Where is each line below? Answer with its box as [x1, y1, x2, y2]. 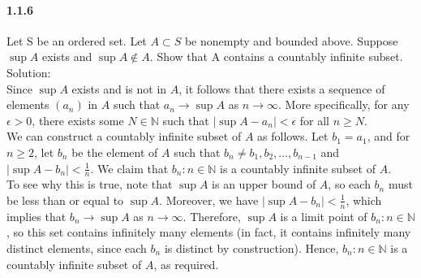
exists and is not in [71, 80, 167, 97]
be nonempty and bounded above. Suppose [184, 32, 398, 49]
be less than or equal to [6, 191, 124, 208]
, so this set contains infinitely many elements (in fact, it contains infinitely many [6, 224, 411, 241]
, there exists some [32, 111, 124, 128]
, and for [367, 128, 410, 145]
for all [299, 111, 329, 128]
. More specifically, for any [277, 96, 410, 113]
